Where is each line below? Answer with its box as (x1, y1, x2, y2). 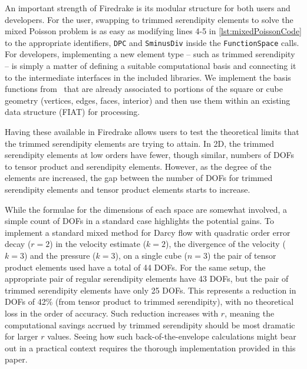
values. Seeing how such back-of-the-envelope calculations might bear (47, 330, 296, 342)
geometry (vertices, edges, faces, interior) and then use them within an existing (5, 94, 291, 106)
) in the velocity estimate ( (49, 238, 147, 250)
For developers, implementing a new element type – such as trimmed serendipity (5, 48, 295, 60)
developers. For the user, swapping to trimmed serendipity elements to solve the (5, 13, 293, 25)
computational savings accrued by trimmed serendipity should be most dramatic (5, 318, 295, 331)
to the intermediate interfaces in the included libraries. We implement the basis (5, 71, 291, 83)
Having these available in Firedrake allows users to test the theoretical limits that (5, 126, 299, 137)
